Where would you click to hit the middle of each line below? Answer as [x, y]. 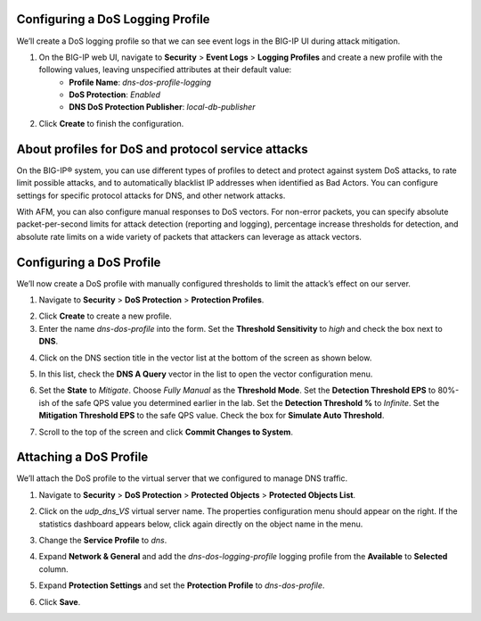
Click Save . [60, 601]
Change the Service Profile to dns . [103, 540]
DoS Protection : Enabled [114, 95]
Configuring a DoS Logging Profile [113, 19]
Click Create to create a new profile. [106, 316]
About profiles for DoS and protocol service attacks [163, 149]
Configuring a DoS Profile [89, 262]
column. [53, 569]
